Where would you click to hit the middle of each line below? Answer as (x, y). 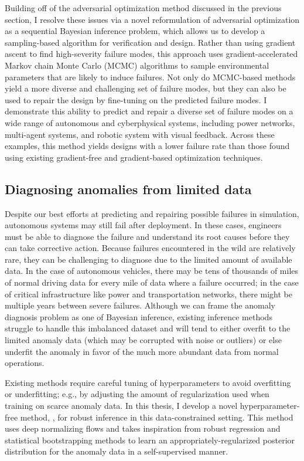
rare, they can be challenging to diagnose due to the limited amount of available (148, 259)
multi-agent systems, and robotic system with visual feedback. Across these (140, 134)
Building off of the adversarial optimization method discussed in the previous (143, 8)
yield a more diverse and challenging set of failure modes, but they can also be (146, 88)
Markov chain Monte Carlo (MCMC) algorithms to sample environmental (137, 65)
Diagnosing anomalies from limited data (128, 189)
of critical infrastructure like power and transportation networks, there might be (149, 294)
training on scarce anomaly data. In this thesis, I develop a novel (121, 406)
